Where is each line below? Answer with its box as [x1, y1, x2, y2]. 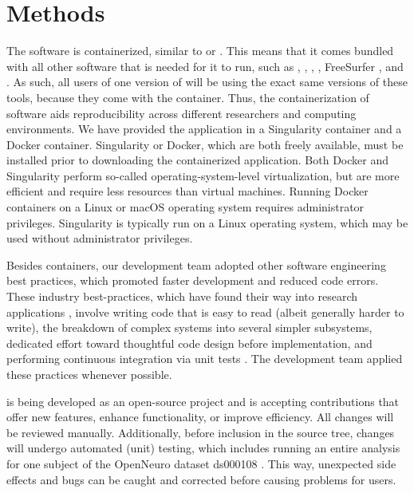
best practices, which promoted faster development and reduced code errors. [6, 272, 379, 289]
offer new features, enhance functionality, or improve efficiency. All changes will [6, 408, 394, 425]
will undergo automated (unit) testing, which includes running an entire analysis [6, 440, 400, 456]
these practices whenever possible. [6, 366, 172, 382]
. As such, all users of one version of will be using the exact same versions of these [6, 73, 408, 90]
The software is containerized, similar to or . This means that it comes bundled [6, 42, 394, 59]
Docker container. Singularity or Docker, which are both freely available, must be [6, 136, 404, 152]
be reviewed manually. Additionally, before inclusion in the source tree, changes [6, 424, 395, 440]
